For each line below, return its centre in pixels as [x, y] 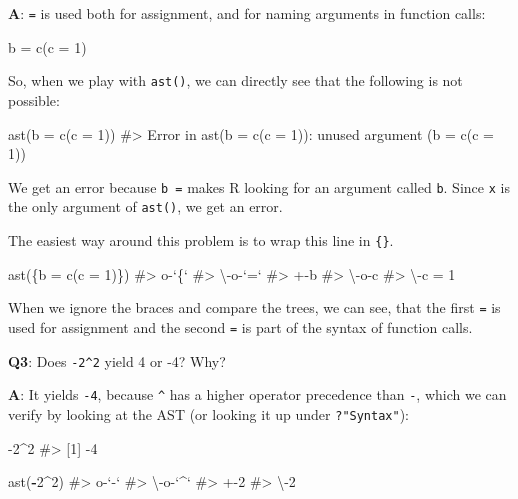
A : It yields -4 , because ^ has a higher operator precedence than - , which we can [257, 394]
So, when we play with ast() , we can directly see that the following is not [235, 80]
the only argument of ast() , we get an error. [145, 206]
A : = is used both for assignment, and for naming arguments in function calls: [247, 13]
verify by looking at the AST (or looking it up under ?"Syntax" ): [209, 413]
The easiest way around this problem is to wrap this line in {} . [201, 240]
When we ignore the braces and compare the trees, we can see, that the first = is [254, 307]
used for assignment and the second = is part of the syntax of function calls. [240, 326]
